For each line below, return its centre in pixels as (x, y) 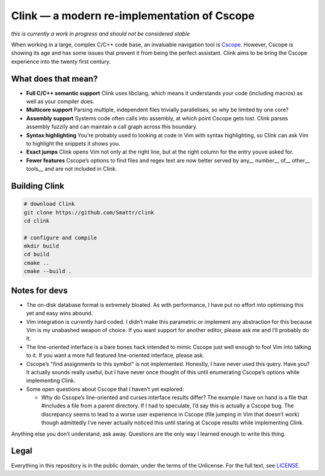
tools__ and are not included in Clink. (72, 169)
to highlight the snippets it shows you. (73, 143)
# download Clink (49, 204)
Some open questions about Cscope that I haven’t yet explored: (105, 389)
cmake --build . (48, 271)
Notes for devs (39, 290)
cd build (37, 255)
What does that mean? (54, 79)
